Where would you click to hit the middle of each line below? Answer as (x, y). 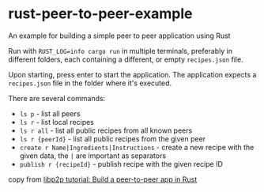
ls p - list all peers (50, 113)
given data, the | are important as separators (93, 156)
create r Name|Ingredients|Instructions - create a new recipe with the (137, 147)
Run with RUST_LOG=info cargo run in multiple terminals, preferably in (121, 51)
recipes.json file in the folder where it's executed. (90, 83)
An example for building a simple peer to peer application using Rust (119, 36)
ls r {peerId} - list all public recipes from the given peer (113, 138)
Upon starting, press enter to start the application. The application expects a (132, 74)
